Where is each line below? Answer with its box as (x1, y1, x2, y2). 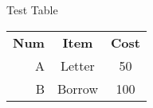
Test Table (6, 2, 58, 17)
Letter (60, 56, 95, 75)
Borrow (57, 79, 98, 98)
